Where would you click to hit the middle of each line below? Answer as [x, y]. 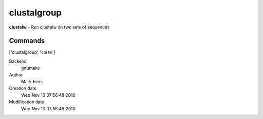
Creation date [23, 88]
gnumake [30, 68]
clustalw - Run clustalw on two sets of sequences [59, 27]
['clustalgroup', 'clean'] [32, 52]
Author [16, 74]
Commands [27, 41]
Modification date [27, 102]
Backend [18, 61]
